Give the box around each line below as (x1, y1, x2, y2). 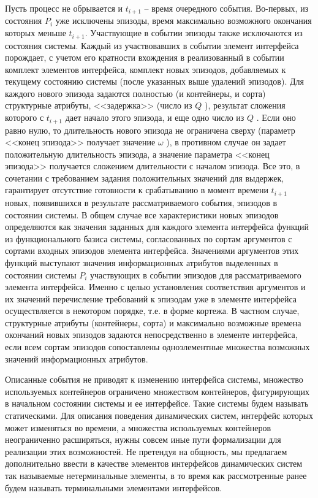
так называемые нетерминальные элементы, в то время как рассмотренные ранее (5, 469, 307, 481)
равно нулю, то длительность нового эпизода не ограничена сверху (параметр (5, 123, 295, 136)
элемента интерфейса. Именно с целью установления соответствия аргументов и (5, 280, 306, 293)
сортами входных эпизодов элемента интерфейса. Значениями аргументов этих (5, 244, 299, 257)
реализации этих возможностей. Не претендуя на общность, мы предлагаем (5, 445, 287, 458)
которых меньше (5, 26, 66, 39)
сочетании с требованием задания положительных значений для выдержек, (5, 171, 284, 184)
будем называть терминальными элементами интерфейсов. (5, 481, 222, 494)
